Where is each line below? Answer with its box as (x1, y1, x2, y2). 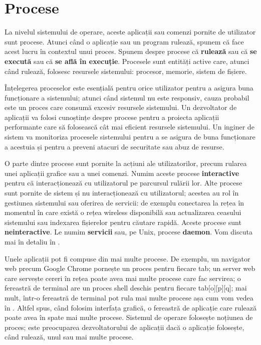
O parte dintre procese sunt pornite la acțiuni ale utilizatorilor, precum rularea (5, 158, 247, 168)
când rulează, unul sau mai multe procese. (5, 331, 134, 342)
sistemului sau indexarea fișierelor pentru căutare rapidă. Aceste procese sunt (5, 216, 241, 227)
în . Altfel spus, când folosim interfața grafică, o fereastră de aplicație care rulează (5, 302, 256, 312)
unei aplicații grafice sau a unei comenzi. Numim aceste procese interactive (5, 167, 239, 178)
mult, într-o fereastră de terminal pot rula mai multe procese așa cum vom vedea (5, 292, 253, 302)
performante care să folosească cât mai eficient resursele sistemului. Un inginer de (5, 121, 254, 132)
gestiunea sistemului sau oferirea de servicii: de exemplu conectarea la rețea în (5, 197, 244, 207)
